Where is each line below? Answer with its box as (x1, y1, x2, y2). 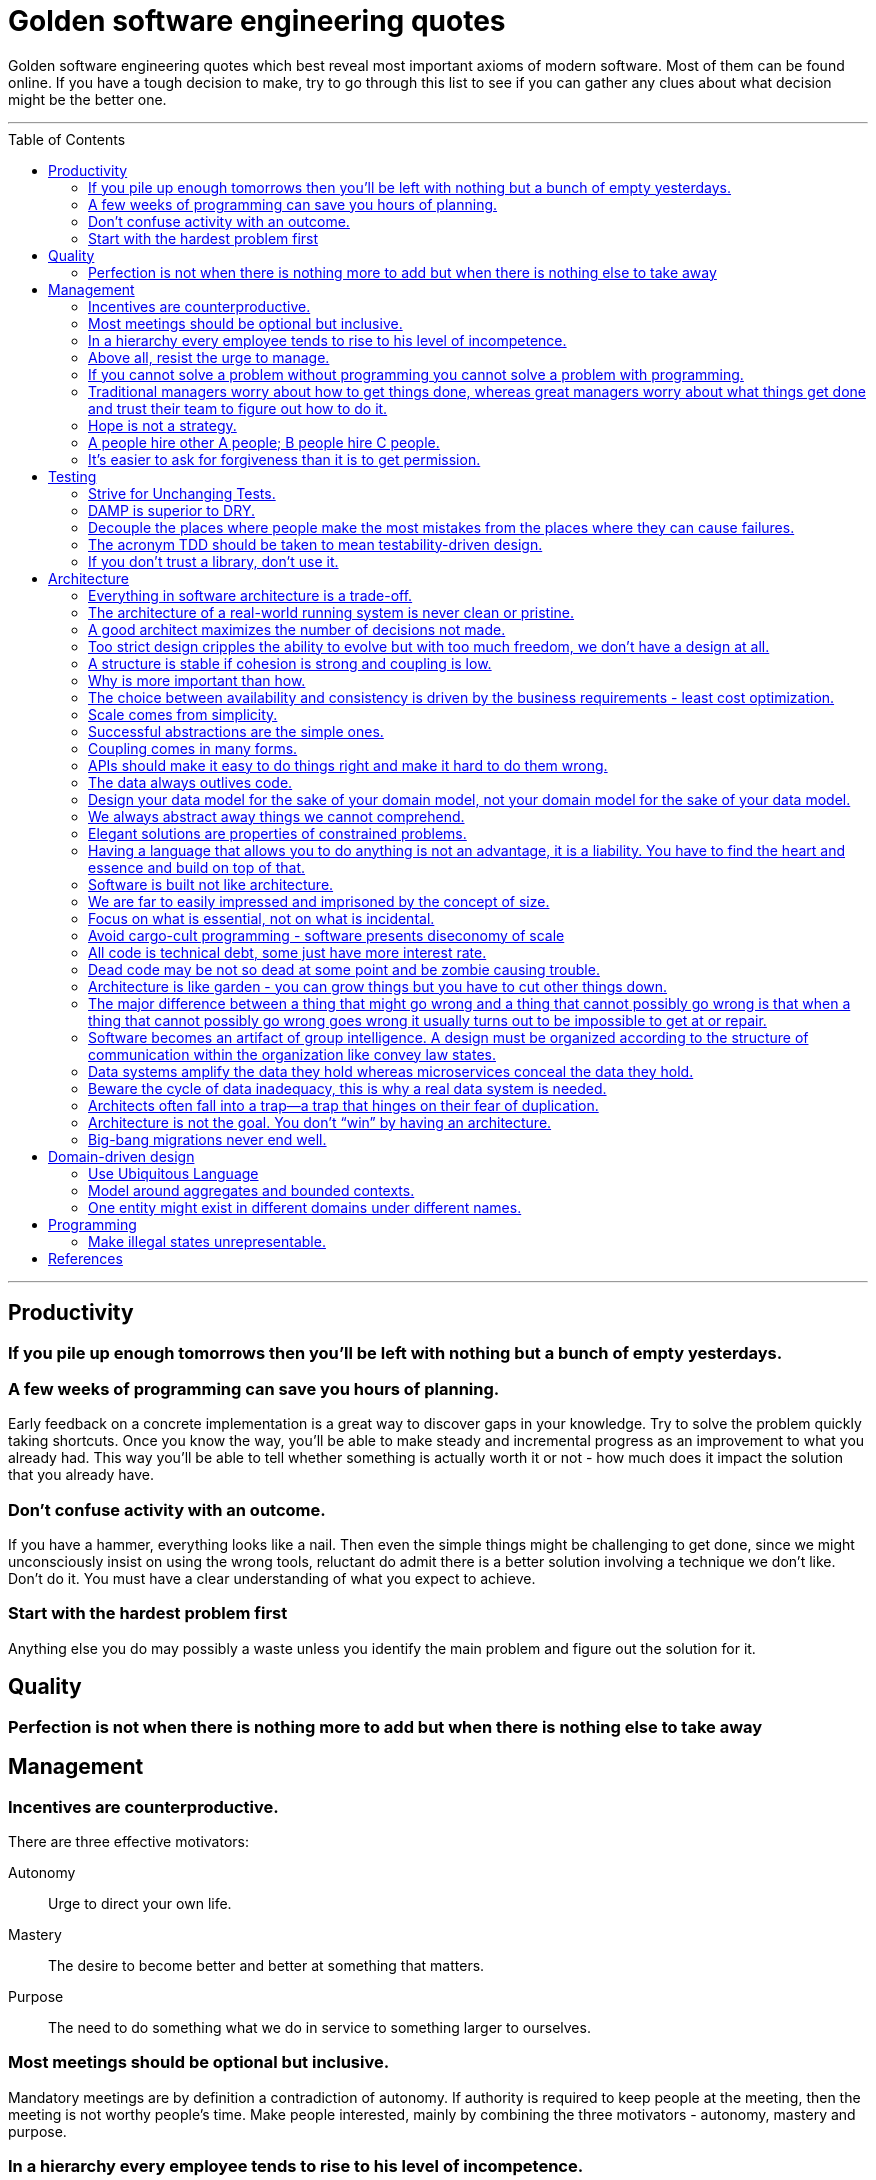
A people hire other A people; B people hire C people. (88, 433, 440, 451)
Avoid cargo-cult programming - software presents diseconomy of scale (88, 926, 565, 944)
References (48, 1249, 123, 1267)
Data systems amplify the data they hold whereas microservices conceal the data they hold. (88, 1062, 694, 1080)
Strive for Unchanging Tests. (88, 484, 276, 502)
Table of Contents (8, 130, 126, 148)
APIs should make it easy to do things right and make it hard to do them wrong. (88, 756, 608, 774)
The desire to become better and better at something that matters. (48, 1956, 485, 1974)
